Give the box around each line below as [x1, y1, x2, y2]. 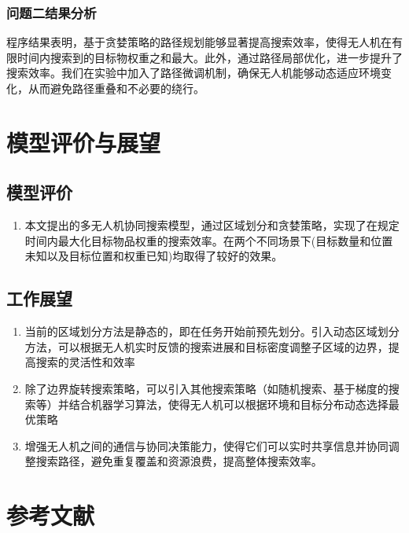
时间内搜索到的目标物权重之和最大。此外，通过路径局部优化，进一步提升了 [17, 49, 403, 65]
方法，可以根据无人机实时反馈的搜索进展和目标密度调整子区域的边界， [24, 338, 389, 355]
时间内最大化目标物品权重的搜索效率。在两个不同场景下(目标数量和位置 [24, 232, 393, 248]
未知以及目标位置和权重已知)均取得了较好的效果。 [24, 248, 283, 264]
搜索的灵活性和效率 [35, 354, 135, 370]
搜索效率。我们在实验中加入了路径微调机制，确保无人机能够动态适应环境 [6, 64, 381, 81]
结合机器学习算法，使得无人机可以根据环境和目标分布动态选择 [68, 395, 389, 412]
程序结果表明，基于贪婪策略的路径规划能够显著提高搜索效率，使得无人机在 [6, 34, 392, 50]
